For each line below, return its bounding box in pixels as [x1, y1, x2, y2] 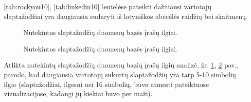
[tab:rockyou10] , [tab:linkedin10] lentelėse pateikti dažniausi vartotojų [4, 1, 212, 11]
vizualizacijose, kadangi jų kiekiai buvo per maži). [4, 88, 153, 99]
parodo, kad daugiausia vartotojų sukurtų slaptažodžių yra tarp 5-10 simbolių [4, 69, 236, 79]
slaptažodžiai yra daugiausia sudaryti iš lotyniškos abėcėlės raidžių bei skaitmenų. [4, 11, 248, 21]
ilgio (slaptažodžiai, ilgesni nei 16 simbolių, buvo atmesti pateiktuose [4, 79, 209, 89]
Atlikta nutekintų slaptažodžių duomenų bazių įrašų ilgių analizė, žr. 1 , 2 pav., [4, 60, 239, 70]
